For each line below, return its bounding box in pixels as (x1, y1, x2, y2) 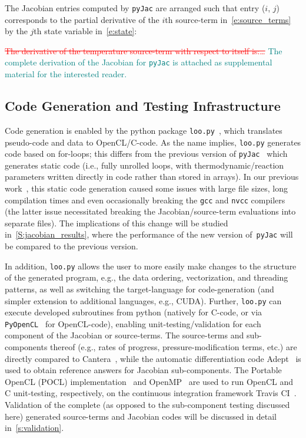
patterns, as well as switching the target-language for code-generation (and (5, 282, 274, 295)
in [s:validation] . (5, 421, 64, 434)
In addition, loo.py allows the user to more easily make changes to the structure (5, 259, 297, 272)
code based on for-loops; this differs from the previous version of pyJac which (5, 147, 288, 160)
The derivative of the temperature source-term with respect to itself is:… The (5, 44, 282, 57)
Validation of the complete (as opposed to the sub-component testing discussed (5, 399, 290, 411)
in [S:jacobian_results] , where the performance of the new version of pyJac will (5, 228, 293, 241)
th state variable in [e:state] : (34, 25, 137, 37)
